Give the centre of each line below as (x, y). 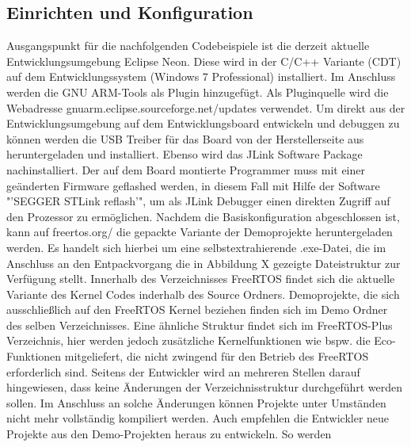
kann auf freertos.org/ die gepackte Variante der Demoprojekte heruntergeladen (200, 232)
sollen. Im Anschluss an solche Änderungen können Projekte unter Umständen (196, 402)
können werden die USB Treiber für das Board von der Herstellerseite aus (185, 138)
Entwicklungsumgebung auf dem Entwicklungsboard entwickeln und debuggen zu (203, 123)
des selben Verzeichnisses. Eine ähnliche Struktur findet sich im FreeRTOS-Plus (200, 325)
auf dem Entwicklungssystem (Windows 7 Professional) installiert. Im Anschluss (201, 76)
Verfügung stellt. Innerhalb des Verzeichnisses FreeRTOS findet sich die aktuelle (201, 279)
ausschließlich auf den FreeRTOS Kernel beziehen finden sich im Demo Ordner (197, 309)
